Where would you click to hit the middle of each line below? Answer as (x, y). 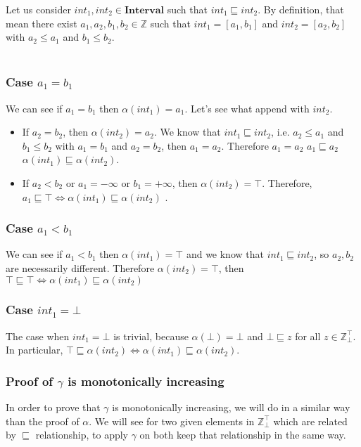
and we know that (225, 254)
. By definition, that (301, 9)
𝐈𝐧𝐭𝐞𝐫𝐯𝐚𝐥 (144, 11)
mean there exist (42, 23)
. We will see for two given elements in (172, 421)
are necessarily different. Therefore (80, 267)
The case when (38, 336)
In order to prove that (53, 407)
